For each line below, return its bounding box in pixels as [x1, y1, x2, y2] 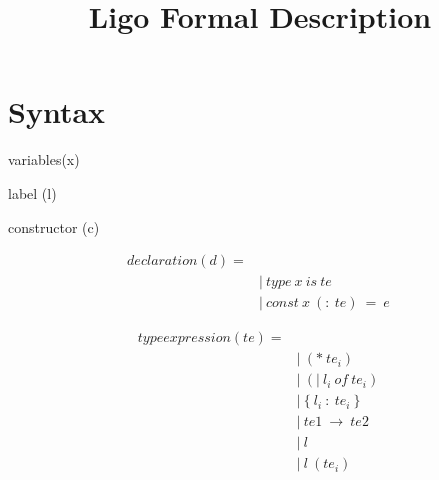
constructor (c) [8, 216, 100, 237]
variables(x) [8, 149, 80, 170]
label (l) [8, 182, 57, 203]
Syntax [8, 91, 106, 132]
